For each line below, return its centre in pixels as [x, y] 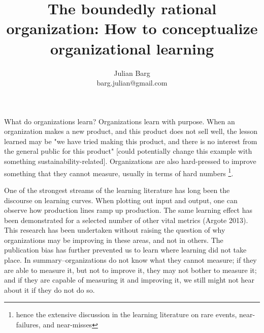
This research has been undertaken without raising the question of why [115, 230]
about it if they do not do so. [49, 289]
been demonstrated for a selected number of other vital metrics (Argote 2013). [126, 220]
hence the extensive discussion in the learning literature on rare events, [126, 314]
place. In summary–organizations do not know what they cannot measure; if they [130, 260]
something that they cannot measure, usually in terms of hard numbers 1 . [119, 172]
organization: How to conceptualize [132, 28]
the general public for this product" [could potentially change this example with [128, 151]
